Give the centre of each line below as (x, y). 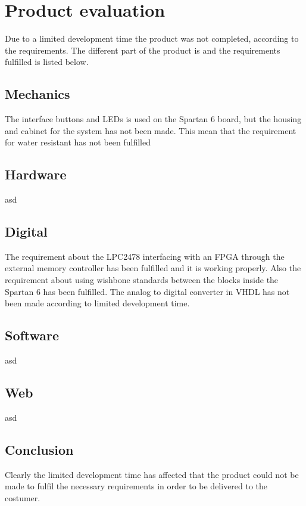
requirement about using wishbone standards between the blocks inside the (142, 280)
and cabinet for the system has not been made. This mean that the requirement (151, 130)
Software (32, 335)
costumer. (23, 497)
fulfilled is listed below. (47, 62)
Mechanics (38, 94)
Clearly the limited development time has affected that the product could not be (152, 474)
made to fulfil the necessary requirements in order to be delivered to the (136, 486)
